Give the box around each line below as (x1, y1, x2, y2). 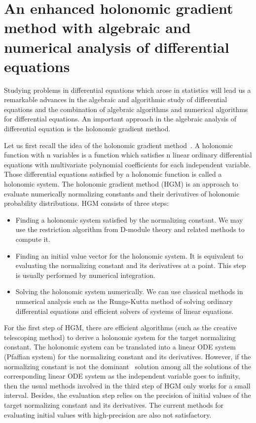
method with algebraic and (4, 17, 191, 38)
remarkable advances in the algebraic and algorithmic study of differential (4, 94, 227, 105)
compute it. (15, 234, 50, 244)
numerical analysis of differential (4, 37, 229, 57)
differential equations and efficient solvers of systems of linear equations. (15, 306, 234, 316)
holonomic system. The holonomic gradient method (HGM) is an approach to (4, 179, 238, 189)
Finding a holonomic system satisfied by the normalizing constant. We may (15, 214, 243, 225)
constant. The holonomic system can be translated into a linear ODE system (4, 342, 236, 352)
